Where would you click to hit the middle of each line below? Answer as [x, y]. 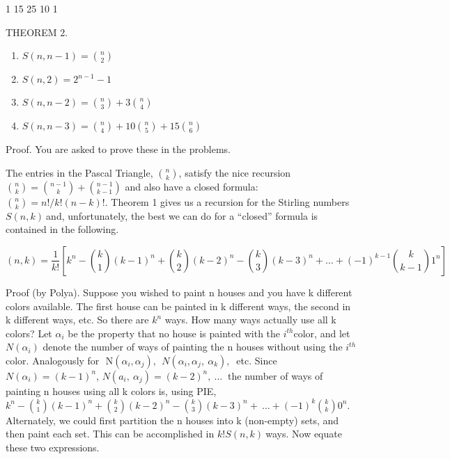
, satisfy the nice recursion [235, 172]
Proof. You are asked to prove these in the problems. [118, 149]
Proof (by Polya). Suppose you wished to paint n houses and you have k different [179, 292]
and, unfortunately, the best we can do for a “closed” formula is [182, 215]
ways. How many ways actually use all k [250, 320]
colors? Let [29, 333]
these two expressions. [53, 447]
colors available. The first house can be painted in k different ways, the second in [178, 306]
